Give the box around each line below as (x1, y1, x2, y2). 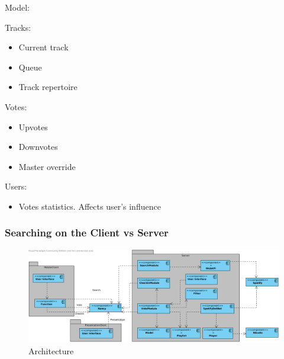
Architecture (28, 344, 74, 357)
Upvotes (18, 120, 48, 133)
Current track (18, 41, 69, 53)
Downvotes (18, 140, 58, 153)
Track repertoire (18, 81, 78, 93)
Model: (5, 1, 30, 13)
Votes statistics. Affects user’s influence (18, 200, 161, 212)
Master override (18, 160, 76, 172)
